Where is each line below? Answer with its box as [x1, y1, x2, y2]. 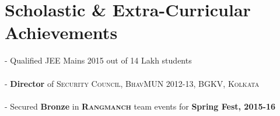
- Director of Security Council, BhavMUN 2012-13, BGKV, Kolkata [5, 77, 260, 89]
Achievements [5, 20, 118, 44]
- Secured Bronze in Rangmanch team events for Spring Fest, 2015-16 [5, 100, 276, 112]
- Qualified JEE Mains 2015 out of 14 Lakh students [5, 54, 192, 66]
